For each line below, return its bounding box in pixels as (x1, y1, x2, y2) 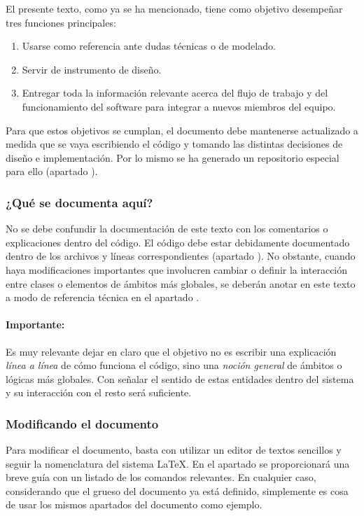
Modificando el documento (6, 414, 159, 432)
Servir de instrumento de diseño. (22, 62, 162, 76)
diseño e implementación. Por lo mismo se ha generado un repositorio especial (6, 150, 339, 165)
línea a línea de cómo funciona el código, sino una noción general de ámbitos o (6, 358, 342, 372)
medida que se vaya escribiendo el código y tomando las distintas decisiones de (6, 137, 343, 151)
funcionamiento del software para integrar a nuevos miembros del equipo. (22, 99, 336, 113)
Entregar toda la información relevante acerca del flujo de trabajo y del (22, 85, 328, 100)
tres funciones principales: (6, 15, 116, 29)
